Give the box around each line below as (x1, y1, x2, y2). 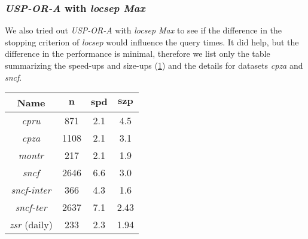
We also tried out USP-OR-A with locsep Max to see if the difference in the (5, 24, 282, 36)
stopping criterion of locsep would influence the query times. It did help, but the (5, 35, 299, 48)
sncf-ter (15, 200, 47, 215)
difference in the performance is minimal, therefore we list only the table (5, 47, 270, 60)
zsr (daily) (10, 217, 53, 232)
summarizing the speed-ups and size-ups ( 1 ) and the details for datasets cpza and (5, 59, 303, 71)
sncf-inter (11, 183, 51, 197)
